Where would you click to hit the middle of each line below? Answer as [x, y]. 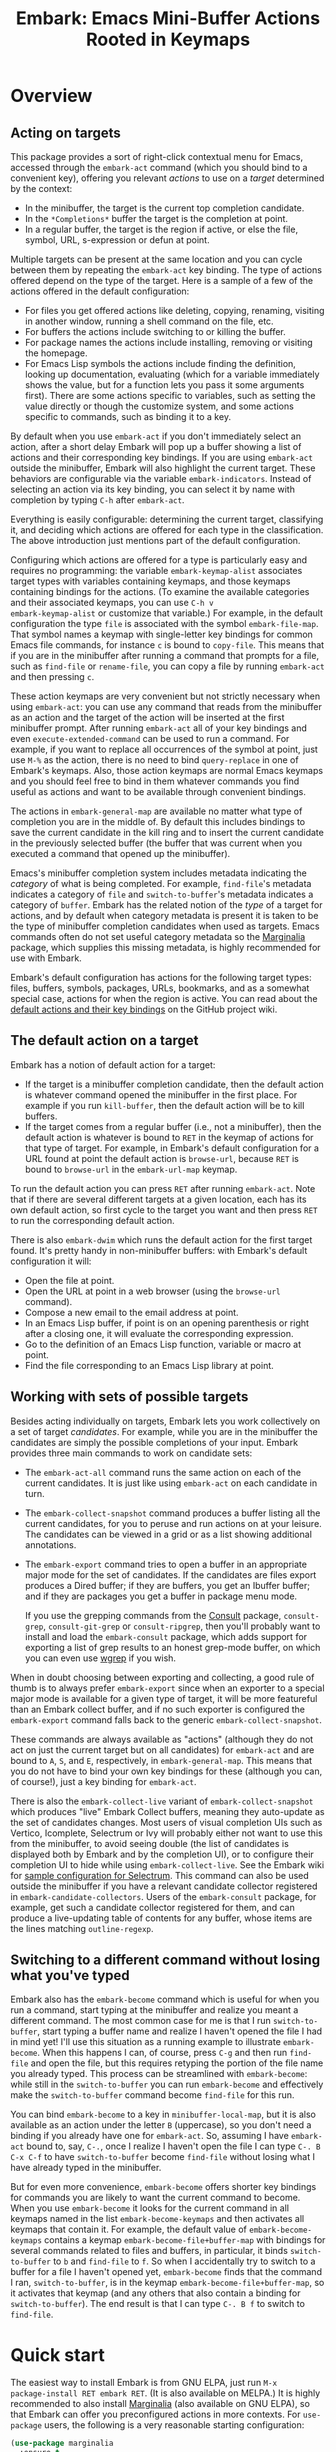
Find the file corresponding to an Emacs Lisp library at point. [149, 1365]
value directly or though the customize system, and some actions [159, 406]
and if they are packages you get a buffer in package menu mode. [161, 1596]
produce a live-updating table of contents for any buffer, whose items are [161, 1918]
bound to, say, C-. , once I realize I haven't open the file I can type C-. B [173, 2146]
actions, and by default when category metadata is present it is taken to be [164, 915]
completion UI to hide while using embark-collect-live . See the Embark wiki [167, 1864]
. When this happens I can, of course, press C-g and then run [162, 2053]
